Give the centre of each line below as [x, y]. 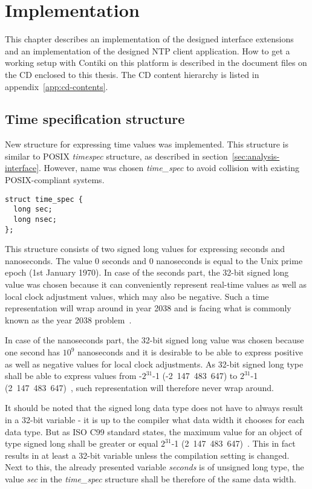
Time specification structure [95, 119]
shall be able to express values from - [73, 376]
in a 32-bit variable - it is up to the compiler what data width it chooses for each [155, 420]
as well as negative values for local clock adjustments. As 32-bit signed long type [154, 364]
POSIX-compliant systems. [55, 180]
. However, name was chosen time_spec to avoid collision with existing [169, 168]
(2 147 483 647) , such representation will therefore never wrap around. [139, 387]
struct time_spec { [44, 199]
